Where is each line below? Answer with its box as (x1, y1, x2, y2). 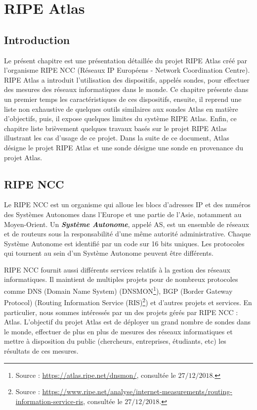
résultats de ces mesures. (4, 345, 79, 356)
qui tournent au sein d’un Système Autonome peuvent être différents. (4, 248, 214, 258)
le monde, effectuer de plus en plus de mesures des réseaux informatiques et (4, 326, 233, 336)
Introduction (4, 32, 70, 47)
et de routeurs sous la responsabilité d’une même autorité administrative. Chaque (4, 228, 251, 239)
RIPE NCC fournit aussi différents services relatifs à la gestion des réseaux (4, 264, 230, 274)
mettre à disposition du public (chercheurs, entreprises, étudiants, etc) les (4, 336, 226, 346)
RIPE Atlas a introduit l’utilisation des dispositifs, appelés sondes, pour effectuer (4, 74, 250, 85)
